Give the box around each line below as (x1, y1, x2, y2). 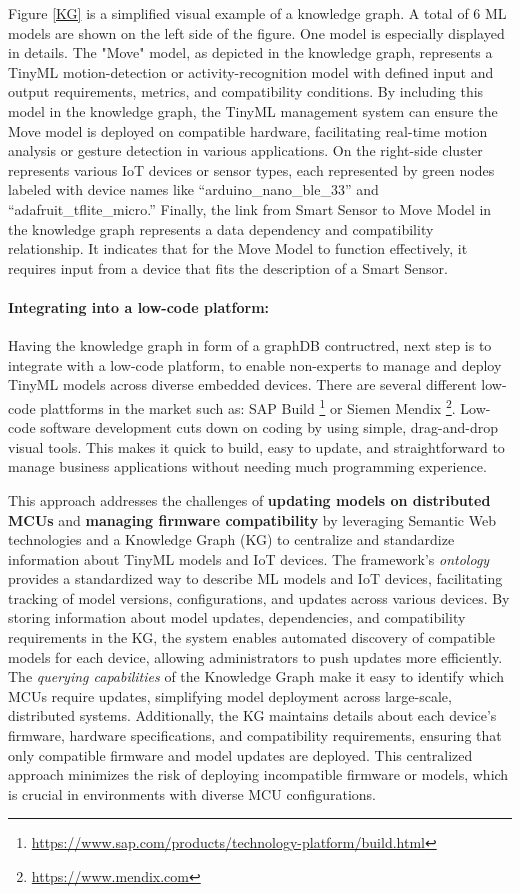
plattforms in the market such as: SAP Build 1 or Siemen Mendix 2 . (40, 394, 456, 418)
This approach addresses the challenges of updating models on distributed (8, 489, 491, 510)
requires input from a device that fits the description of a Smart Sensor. (8, 257, 449, 278)
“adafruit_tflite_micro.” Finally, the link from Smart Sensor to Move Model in (8, 198, 492, 219)
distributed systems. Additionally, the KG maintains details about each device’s (8, 705, 497, 726)
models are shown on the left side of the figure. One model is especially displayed (8, 22, 505, 43)
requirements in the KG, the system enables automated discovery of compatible (8, 627, 496, 648)
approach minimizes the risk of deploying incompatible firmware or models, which (8, 764, 509, 785)
